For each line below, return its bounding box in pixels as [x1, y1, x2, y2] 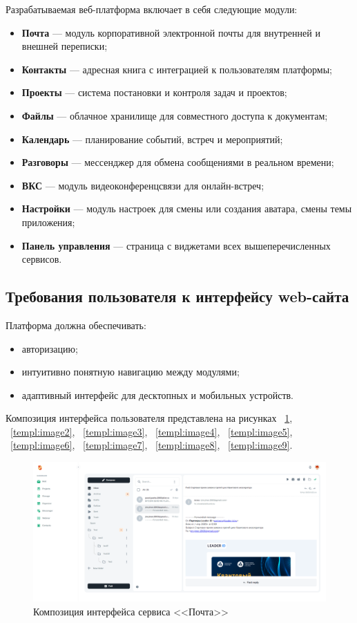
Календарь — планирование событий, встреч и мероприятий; [21, 131, 283, 146]
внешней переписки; [21, 39, 108, 53]
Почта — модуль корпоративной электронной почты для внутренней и [21, 25, 320, 39]
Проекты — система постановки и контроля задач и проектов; [21, 85, 287, 100]
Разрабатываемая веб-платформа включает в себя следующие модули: [6, 2, 298, 16]
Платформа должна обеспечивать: [6, 317, 146, 332]
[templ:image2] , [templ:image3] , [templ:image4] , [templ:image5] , [10, 424, 293, 438]
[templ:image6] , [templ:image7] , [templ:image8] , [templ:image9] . [10, 438, 293, 452]
